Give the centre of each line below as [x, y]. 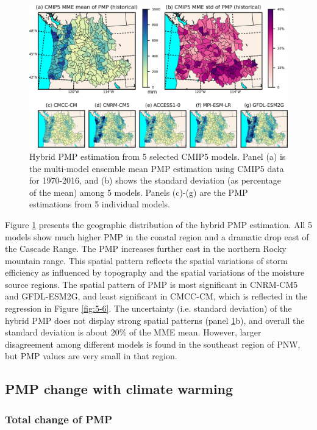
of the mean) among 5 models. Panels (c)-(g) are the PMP [139, 192]
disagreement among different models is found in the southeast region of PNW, [153, 344]
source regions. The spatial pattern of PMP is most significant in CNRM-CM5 [151, 284]
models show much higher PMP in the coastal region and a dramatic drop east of [157, 236]
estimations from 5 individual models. [100, 204]
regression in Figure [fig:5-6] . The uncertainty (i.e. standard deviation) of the [148, 308]
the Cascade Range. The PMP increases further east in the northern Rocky [146, 249]
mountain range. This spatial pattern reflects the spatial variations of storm [146, 260]
